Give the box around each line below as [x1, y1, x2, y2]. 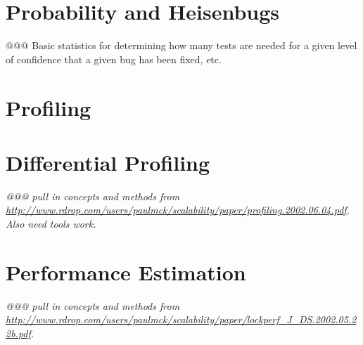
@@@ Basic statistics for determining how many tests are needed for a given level [6, 38, 357, 53]
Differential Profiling [6, 148, 210, 176]
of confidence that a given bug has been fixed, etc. [6, 51, 222, 66]
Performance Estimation [6, 257, 246, 286]
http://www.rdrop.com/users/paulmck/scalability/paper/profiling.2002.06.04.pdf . [6, 202, 350, 217]
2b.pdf [6, 325, 31, 340]
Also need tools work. [6, 216, 96, 230]
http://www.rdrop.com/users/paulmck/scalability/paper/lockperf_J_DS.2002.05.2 [6, 312, 357, 327]
